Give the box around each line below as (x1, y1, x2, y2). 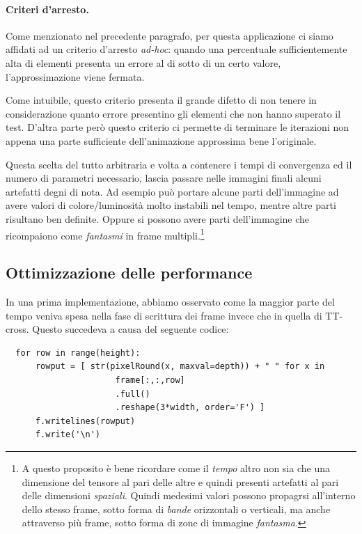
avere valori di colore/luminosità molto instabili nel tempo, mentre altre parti (6, 198, 336, 212)
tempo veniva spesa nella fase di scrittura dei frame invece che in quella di (6, 308, 322, 322)
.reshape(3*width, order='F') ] (115, 402, 265, 413)
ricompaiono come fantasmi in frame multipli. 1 (6, 226, 205, 242)
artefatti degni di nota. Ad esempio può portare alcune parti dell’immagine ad (6, 184, 339, 198)
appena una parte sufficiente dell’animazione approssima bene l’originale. (6, 133, 317, 148)
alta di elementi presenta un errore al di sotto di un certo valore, (6, 55, 281, 70)
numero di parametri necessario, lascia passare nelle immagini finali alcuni (6, 171, 322, 185)
